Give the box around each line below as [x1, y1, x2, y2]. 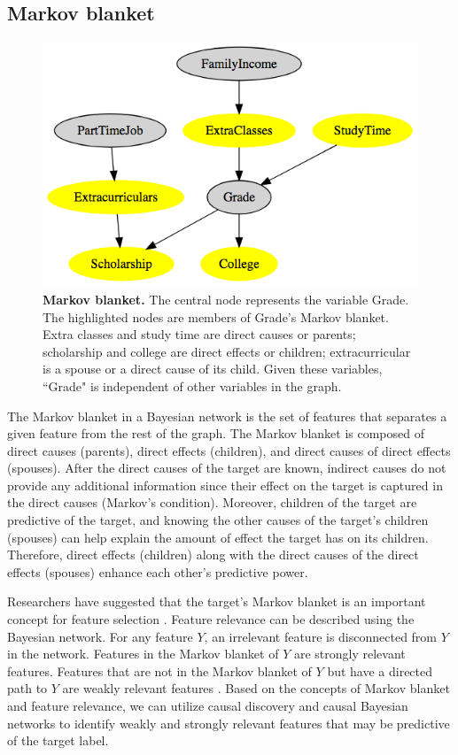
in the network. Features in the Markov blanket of [7, 644, 279, 663]
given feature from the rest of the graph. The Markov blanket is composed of [7, 424, 424, 443]
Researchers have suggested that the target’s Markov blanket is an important [7, 592, 426, 611]
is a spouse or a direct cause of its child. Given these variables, [43, 359, 383, 378]
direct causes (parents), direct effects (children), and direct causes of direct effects [7, 441, 451, 459]
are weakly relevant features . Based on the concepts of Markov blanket [62, 679, 450, 697]
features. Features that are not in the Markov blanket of [7, 661, 312, 680]
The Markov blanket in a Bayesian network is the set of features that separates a [7, 406, 447, 425]
